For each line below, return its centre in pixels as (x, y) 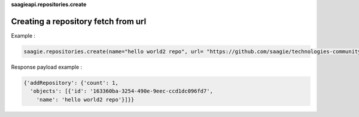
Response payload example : (47, 67)
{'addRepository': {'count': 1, (71, 83)
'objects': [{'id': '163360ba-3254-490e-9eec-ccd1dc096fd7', (122, 91)
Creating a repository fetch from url (79, 21)
